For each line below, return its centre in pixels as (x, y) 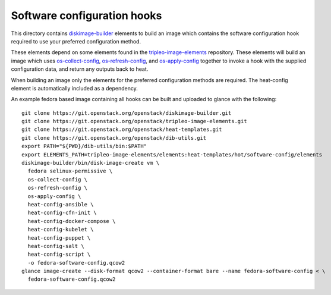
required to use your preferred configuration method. (76, 41)
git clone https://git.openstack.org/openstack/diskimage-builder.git (127, 113)
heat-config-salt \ (56, 246)
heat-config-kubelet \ (61, 230)
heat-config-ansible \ (61, 204)
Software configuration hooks (86, 15)
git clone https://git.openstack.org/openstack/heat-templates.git (122, 130)
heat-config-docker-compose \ (72, 221)
